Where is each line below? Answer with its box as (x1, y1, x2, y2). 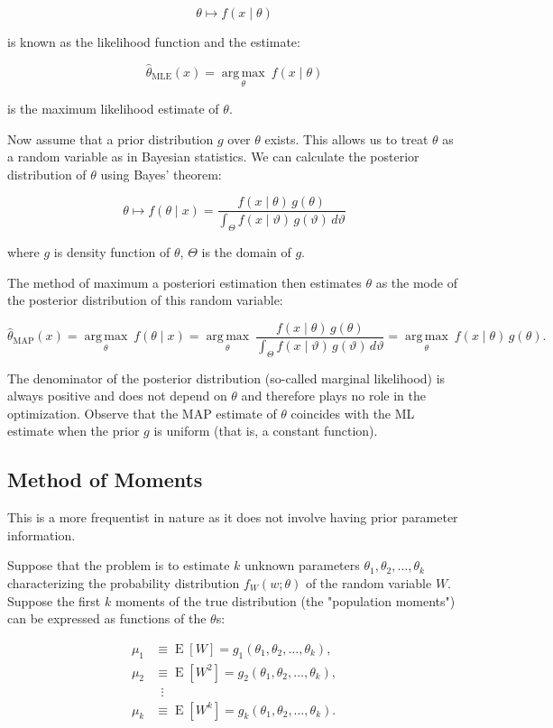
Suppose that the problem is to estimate (7, 556, 230, 575)
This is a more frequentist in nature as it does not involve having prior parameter (7, 508, 458, 527)
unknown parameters (244, 556, 360, 575)
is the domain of (201, 243, 291, 262)
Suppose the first (7, 591, 101, 610)
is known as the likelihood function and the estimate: (7, 32, 300, 51)
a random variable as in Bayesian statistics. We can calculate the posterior (7, 147, 419, 166)
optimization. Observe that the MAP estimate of (7, 403, 277, 422)
